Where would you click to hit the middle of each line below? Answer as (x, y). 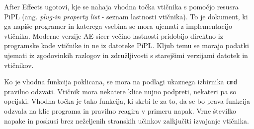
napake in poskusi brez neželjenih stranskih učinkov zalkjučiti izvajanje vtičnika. (127, 120)
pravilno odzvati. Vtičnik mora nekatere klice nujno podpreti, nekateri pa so (120, 91)
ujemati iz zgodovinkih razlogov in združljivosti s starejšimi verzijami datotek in (126, 55)
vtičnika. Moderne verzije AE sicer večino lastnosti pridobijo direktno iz (114, 35)
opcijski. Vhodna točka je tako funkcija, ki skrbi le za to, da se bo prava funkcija (127, 101)
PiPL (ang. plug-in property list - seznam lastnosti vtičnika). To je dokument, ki (126, 16)
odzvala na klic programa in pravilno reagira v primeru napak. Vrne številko (120, 111)
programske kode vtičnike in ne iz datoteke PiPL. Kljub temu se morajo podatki (127, 45)
